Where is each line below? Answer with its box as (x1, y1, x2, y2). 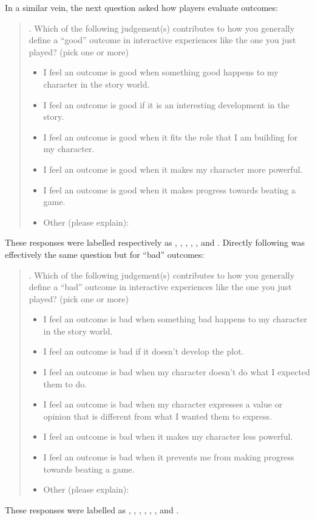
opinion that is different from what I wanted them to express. (43, 409, 272, 422)
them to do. (43, 377, 87, 390)
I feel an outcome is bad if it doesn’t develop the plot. (43, 345, 244, 358)
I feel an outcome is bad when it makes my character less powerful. (43, 430, 293, 443)
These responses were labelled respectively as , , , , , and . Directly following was (5, 236, 305, 249)
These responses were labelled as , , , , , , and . (5, 503, 179, 516)
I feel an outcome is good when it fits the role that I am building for (43, 130, 298, 143)
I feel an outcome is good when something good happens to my (43, 66, 279, 78)
